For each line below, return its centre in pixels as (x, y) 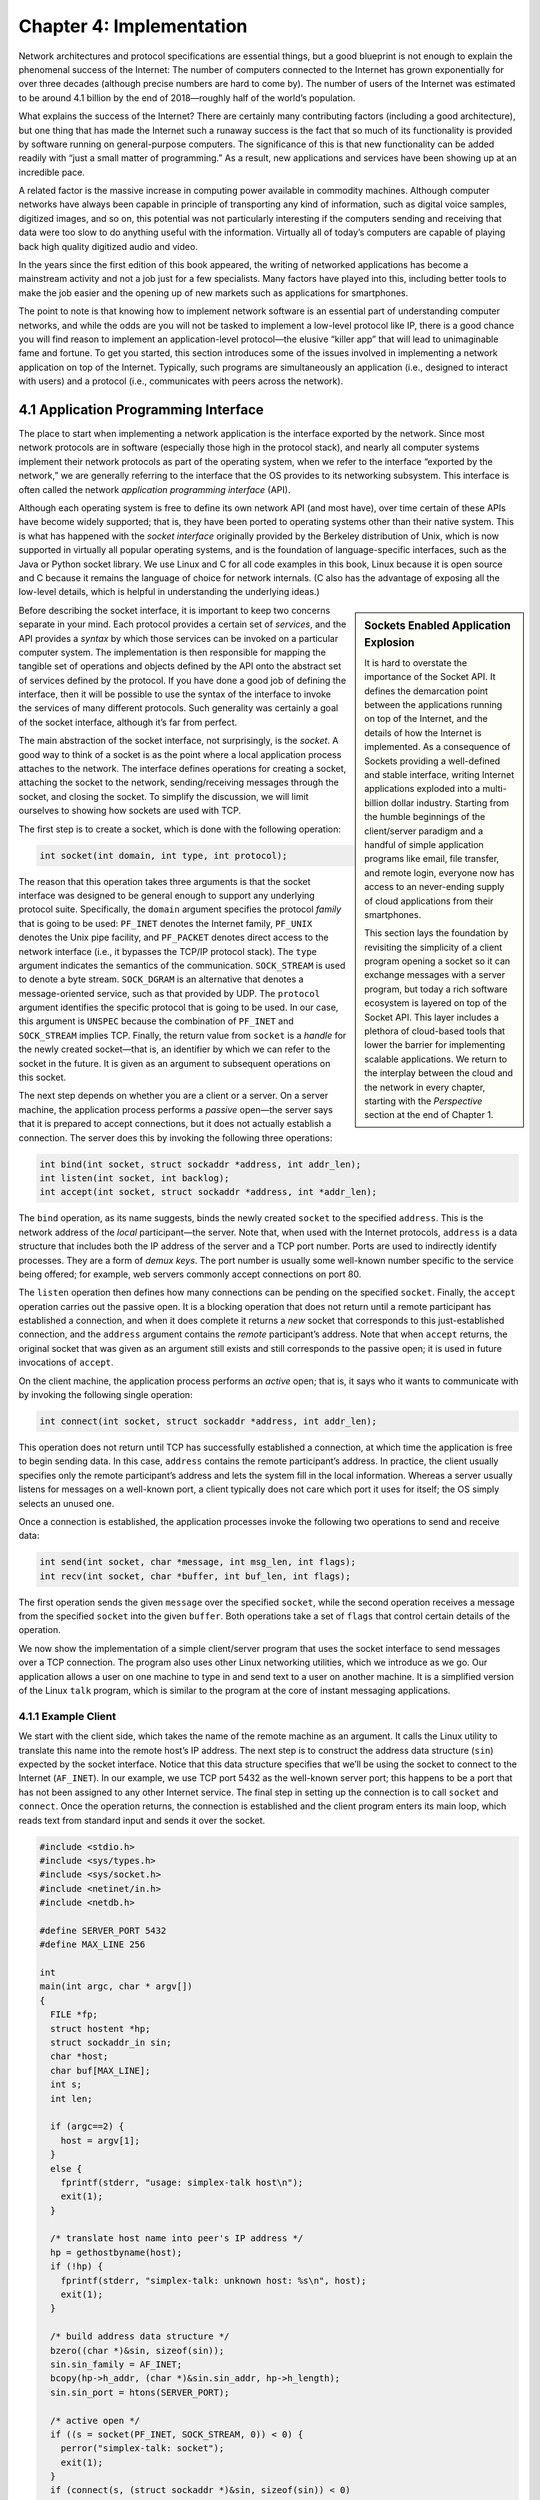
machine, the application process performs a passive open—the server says (176, 1109)
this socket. (42, 1077)
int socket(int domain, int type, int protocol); (163, 855)
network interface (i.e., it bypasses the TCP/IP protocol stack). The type (168, 951)
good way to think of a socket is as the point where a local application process (180, 754)
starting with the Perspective (423, 1101)
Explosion (389, 642)
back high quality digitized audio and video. (108, 246)
